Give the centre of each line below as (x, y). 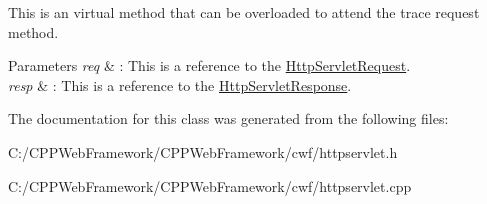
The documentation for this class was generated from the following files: (228, 118)
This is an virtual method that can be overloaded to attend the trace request (244, 12)
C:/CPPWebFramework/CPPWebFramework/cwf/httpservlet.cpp (210, 185)
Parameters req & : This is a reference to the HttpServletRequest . (209, 65)
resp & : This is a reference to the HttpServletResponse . (180, 84)
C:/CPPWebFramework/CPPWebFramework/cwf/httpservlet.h (203, 151)
